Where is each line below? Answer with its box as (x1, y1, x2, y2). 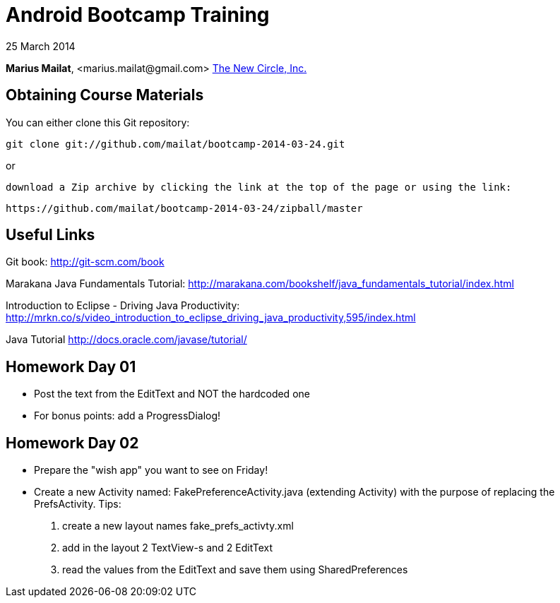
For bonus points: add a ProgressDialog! (34, 410, 221, 422)
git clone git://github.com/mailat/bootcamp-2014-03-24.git (6, 138, 345, 150)
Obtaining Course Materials (6, 86, 204, 105)
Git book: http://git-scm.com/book (6, 256, 165, 268)
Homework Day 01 (6, 357, 136, 376)
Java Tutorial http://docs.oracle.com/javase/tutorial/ (6, 333, 247, 346)
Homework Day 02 (6, 434, 139, 452)
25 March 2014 (6, 40, 76, 52)
